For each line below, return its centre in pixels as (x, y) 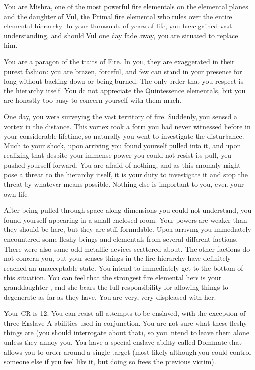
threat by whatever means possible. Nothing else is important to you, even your (124, 184)
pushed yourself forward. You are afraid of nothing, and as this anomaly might (122, 164)
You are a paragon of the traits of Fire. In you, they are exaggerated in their (119, 61)
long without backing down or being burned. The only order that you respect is (124, 81)
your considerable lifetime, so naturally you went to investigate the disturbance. (124, 136)
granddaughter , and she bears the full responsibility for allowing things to (116, 287)
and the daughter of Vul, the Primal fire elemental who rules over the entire (118, 16)
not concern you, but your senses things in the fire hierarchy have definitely (118, 258)
